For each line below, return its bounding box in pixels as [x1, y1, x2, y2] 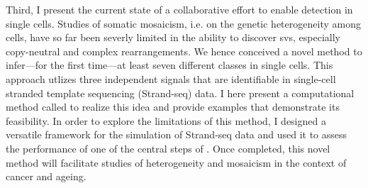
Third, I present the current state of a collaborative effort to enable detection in [6, 2, 353, 16]
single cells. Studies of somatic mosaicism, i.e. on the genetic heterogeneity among [6, 16, 361, 31]
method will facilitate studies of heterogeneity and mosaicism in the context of [6, 155, 347, 170]
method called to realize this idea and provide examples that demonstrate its [6, 99, 340, 114]
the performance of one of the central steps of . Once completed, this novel [6, 140, 330, 155]
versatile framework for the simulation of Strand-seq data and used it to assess [6, 127, 347, 142]
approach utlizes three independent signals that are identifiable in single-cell [6, 71, 336, 86]
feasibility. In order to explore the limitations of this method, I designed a [6, 113, 326, 128]
